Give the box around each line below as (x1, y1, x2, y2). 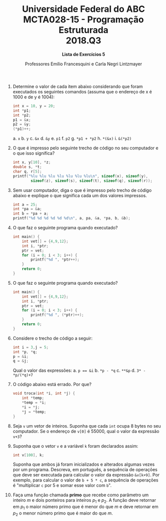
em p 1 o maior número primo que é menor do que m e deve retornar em (12, 504, 159, 511)
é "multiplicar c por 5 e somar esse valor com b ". (12, 482, 112, 488)
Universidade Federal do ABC (22, 3, 145, 15)
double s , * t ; (12, 165, 42, 170)
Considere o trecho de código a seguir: (12, 335, 93, 341)
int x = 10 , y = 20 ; (12, 103, 55, 108)
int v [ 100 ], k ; (12, 452, 44, 458)
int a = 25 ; (12, 202, 38, 207)
